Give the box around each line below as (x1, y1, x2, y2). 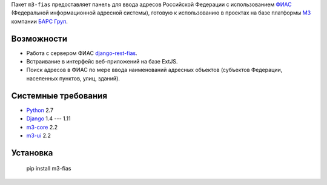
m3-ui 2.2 (26, 132, 51, 139)
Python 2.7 (26, 106, 54, 114)
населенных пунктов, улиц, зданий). (26, 74, 121, 82)
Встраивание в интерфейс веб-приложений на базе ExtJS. (26, 58, 178, 65)
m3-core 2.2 (26, 123, 58, 131)
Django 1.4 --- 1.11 (26, 115, 71, 122)
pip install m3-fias (26, 165, 71, 172)
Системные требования (11, 91, 108, 101)
